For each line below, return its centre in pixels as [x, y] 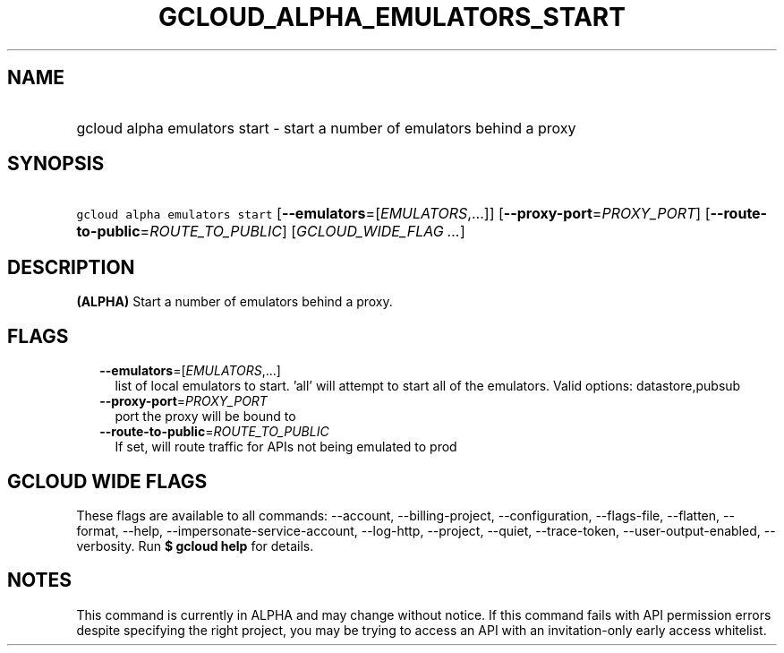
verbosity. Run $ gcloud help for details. [195, 546]
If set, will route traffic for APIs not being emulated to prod [286, 447]
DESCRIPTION [71, 267]
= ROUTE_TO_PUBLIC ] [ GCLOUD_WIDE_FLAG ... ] [303, 232]
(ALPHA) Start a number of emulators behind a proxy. [234, 302]
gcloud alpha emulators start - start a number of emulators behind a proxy [326, 128]
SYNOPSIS [56, 164]
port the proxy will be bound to [205, 417]
